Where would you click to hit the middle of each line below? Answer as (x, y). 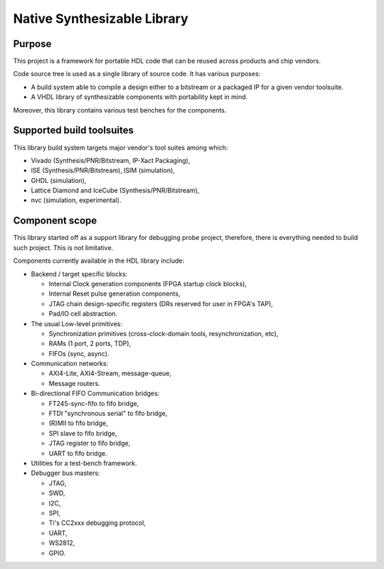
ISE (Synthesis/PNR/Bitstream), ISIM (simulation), (103, 170)
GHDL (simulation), (59, 180)
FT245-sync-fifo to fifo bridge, (94, 403)
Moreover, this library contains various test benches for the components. (120, 110)
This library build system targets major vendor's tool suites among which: (121, 147)
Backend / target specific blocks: (79, 273)
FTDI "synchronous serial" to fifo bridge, (108, 414)
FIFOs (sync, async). (79, 353)
